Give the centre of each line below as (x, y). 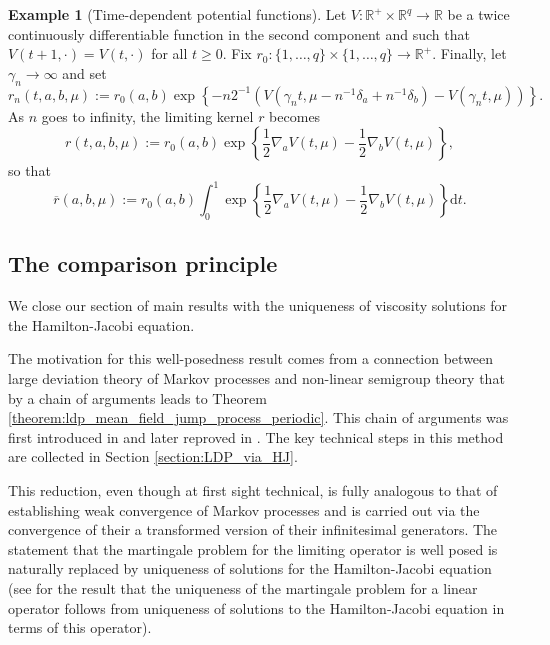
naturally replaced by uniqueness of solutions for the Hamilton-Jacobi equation (250, 568)
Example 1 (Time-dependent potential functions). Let (177, 14)
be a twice (478, 14)
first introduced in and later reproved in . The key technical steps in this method (256, 436)
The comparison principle (143, 263)
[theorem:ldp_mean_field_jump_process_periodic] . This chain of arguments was (258, 417)
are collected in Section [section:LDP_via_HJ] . (153, 456)
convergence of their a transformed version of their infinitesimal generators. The (253, 529)
